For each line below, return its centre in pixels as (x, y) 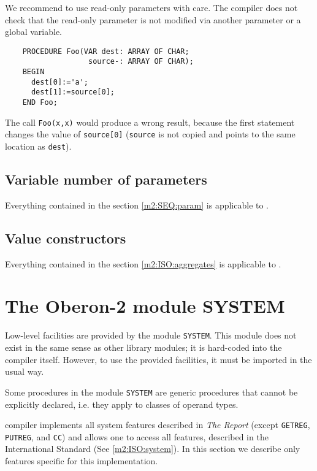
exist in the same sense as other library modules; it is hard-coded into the (143, 347)
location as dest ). (38, 146)
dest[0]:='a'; (60, 82)
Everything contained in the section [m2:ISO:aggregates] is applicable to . (143, 263)
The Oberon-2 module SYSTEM (145, 306)
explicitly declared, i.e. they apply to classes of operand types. (122, 404)
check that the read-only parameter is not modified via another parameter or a (153, 19)
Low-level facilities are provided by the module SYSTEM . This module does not (151, 335)
